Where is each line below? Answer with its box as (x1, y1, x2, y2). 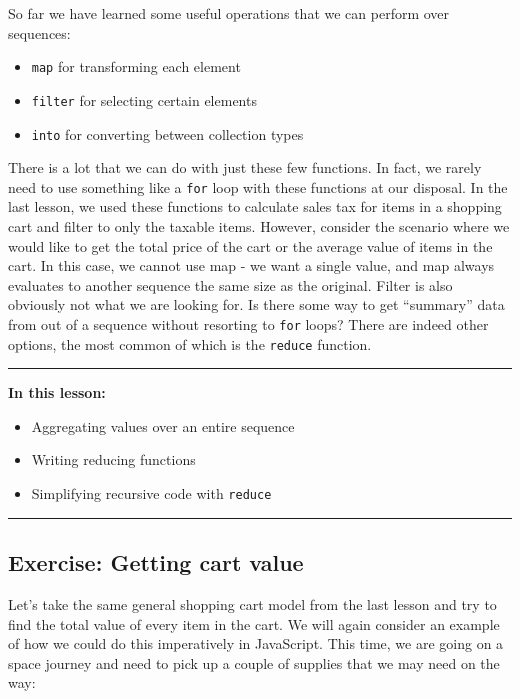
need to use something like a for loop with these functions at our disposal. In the (8, 176, 508, 197)
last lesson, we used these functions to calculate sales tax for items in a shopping (8, 196, 502, 217)
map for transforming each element (31, 56, 241, 77)
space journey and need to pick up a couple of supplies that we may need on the (8, 652, 500, 673)
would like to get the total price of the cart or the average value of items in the (8, 235, 493, 256)
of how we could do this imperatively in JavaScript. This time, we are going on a (8, 633, 504, 654)
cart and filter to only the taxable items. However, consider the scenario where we (8, 216, 510, 236)
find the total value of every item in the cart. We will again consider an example (8, 613, 500, 634)
